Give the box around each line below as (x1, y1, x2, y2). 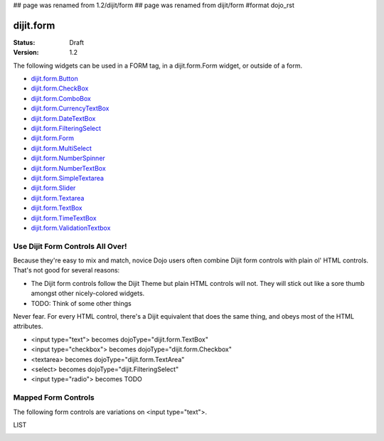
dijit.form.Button (31, 75, 78, 83)
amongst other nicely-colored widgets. (31, 289, 145, 298)
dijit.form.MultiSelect (31, 144, 92, 152)
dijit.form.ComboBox (31, 94, 92, 102)
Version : (13, 48, 39, 57)
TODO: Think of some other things (31, 299, 132, 307)
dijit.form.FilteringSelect (31, 124, 102, 133)
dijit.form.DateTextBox (31, 114, 96, 122)
